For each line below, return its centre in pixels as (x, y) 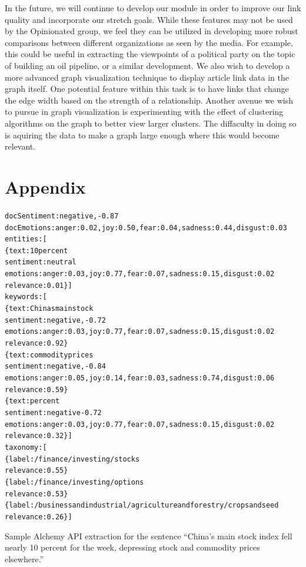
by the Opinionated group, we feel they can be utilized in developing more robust (152, 31)
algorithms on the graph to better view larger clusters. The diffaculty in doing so (151, 123)
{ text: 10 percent (36, 251)
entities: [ (26, 239)
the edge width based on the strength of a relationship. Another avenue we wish (149, 100)
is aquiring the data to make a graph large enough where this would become (142, 135)
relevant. (20, 146)
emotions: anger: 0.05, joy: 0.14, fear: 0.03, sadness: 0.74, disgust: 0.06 (140, 378)
